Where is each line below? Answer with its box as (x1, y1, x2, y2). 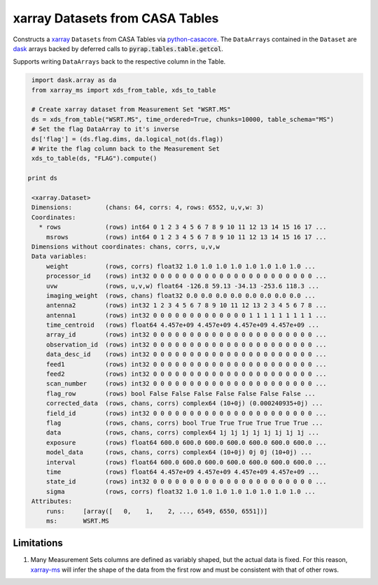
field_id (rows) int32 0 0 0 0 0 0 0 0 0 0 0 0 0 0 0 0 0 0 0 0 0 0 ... (45, 409, 327, 417)
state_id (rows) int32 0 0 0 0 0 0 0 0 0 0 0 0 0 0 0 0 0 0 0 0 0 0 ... (45, 478, 327, 486)
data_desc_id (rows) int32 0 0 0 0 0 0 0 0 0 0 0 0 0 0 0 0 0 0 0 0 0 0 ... (45, 351, 327, 358)
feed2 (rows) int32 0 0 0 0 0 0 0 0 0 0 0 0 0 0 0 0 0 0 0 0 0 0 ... (45, 370, 327, 378)
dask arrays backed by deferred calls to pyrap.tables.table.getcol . (13, 44, 224, 52)
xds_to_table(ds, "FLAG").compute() (31, 155, 157, 162)
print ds (27, 174, 58, 182)
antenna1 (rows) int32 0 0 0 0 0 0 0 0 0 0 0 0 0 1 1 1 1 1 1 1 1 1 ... (45, 311, 327, 319)
